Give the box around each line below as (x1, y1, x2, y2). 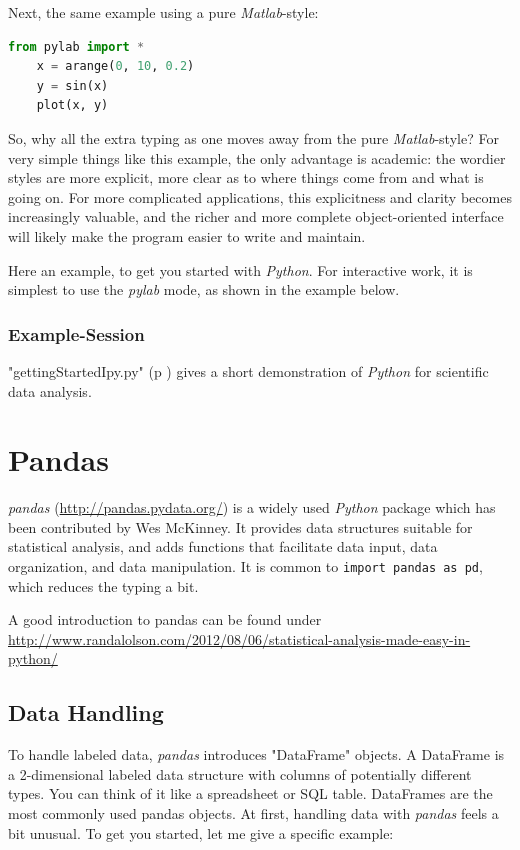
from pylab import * (8, 39, 145, 54)
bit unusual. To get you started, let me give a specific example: (8, 822, 394, 843)
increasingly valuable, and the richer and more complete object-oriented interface (8, 206, 504, 227)
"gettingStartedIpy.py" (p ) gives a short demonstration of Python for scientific (8, 360, 489, 381)
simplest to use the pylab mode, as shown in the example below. (8, 279, 400, 300)
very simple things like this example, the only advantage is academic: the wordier (8, 147, 506, 168)
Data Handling (8, 697, 164, 728)
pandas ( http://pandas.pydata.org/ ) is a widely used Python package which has (8, 497, 496, 518)
